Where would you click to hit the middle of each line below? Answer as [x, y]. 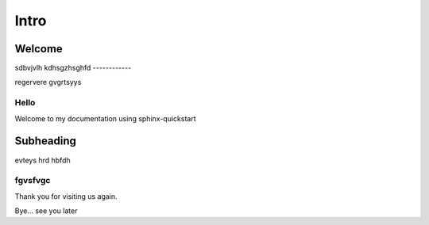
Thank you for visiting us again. [66, 196]
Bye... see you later [46, 211]
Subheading [46, 141]
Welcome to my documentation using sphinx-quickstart [105, 118]
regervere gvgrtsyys [48, 82]
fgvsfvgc [33, 181]
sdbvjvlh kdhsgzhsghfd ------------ [73, 68]
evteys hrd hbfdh [43, 160]
